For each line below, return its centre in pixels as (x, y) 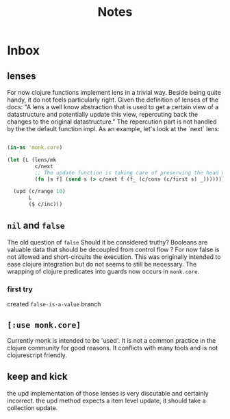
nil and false (36, 226)
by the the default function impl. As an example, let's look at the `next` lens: (114, 129)
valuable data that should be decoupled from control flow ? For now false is (113, 249)
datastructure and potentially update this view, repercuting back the (103, 114)
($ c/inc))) (46, 204)
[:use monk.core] (44, 325)
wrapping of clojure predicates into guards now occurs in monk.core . (103, 271)
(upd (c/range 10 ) (40, 192)
